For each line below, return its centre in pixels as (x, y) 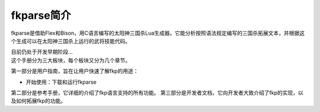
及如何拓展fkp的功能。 (39, 101)
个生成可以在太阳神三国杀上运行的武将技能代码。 (71, 41)
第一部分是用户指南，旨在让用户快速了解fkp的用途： (75, 71)
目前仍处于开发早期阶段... (42, 52)
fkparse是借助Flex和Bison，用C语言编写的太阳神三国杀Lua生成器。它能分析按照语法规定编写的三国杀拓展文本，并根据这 (158, 33)
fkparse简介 (41, 15)
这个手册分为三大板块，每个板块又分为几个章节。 (71, 60)
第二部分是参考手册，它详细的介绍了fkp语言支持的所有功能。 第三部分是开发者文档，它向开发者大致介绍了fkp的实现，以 (157, 93)
